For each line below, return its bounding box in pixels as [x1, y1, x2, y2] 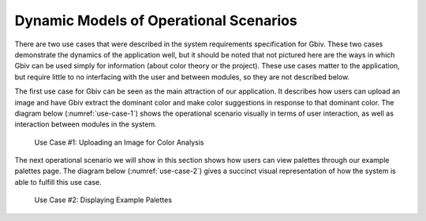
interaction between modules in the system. [14, 120, 157, 129]
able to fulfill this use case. [14, 177, 102, 186]
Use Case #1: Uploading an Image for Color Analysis [34, 138, 204, 147]
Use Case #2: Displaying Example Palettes [34, 195, 173, 204]
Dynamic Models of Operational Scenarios [14, 12, 297, 29]
